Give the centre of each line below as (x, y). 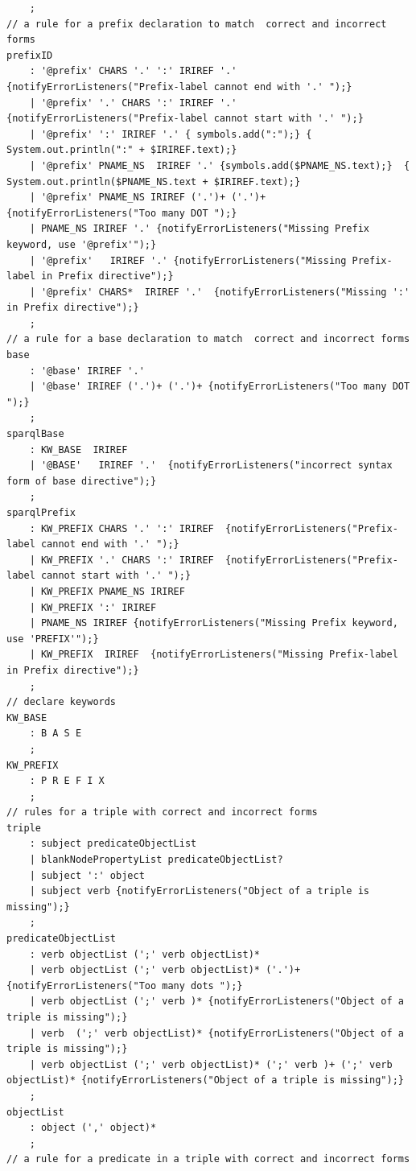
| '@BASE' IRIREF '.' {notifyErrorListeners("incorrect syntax (211, 466)
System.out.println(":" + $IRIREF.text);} (122, 150)
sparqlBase (35, 434)
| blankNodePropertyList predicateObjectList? (156, 860)
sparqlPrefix (41, 513)
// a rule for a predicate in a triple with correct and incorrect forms (208, 1159)
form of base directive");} (82, 481)
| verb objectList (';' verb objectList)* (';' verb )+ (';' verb (211, 1064)
